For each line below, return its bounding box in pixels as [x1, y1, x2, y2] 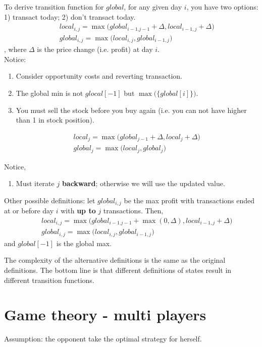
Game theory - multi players [4, 304, 206, 325]
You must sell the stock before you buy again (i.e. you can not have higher [16, 104, 247, 115]
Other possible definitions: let [4, 195, 95, 205]
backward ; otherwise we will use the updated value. [62, 178, 225, 189]
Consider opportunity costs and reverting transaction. [16, 71, 182, 81]
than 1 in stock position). [16, 114, 94, 125]
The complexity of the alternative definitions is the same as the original [4, 255, 226, 265]
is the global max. [56, 238, 112, 248]
